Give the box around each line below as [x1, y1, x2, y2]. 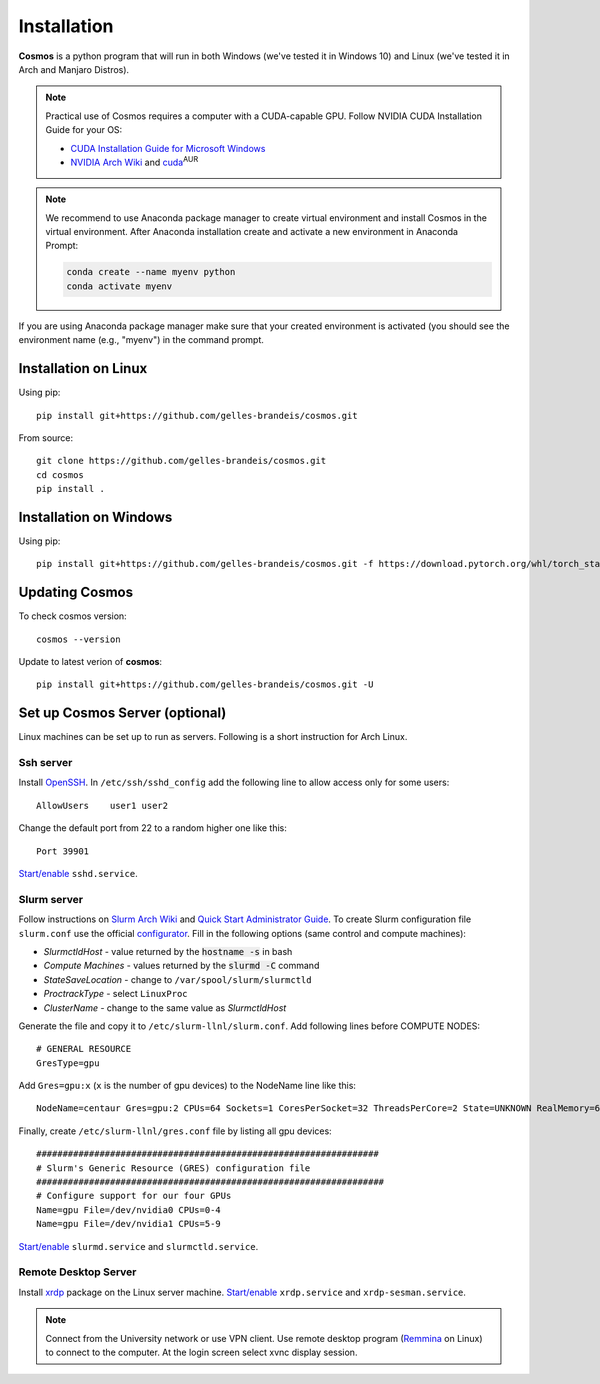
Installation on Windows [18, 508, 173, 525]
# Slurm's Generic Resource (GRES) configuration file [36, 1162, 311, 1174]
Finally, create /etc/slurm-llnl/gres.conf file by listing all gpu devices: [18, 1125, 332, 1137]
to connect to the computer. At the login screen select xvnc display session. [45, 1346, 358, 1358]
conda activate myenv [66, 280, 173, 292]
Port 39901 [36, 845, 90, 857]
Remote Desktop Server [18, 1265, 137, 1279]
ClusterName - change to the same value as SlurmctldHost [43, 1001, 287, 1014]
